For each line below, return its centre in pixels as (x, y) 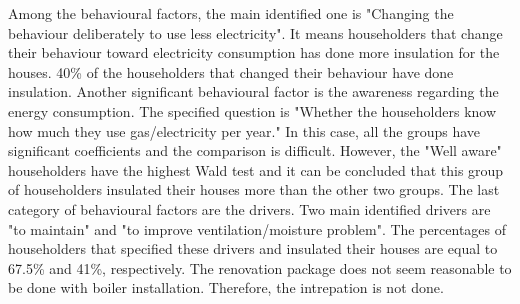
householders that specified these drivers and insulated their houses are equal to (253, 248)
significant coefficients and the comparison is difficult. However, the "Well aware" (255, 150)
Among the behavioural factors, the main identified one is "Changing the (231, 13)
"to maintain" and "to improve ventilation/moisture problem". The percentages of (257, 228)
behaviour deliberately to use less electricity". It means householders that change (255, 32)
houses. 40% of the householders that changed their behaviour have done (231, 71)
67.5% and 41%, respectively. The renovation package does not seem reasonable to (260, 267)
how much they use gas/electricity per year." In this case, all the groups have (244, 130)
